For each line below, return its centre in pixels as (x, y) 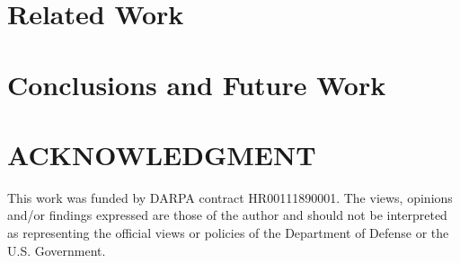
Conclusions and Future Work (197, 84)
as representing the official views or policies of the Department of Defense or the (228, 233)
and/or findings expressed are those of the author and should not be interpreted (227, 215)
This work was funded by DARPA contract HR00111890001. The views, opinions (230, 197)
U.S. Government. (57, 250)
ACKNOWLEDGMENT (162, 154)
